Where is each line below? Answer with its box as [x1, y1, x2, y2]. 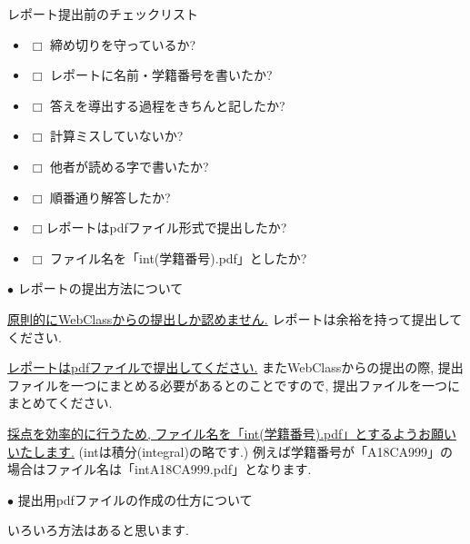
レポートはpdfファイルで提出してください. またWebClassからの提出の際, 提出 [7, 358, 464, 377]
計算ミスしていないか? [50, 126, 184, 145]
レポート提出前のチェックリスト [7, 5, 198, 23]
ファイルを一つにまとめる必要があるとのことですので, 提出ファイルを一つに [7, 375, 460, 394]
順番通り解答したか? [50, 187, 171, 206]
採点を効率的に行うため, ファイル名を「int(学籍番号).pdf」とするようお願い [7, 423, 456, 442]
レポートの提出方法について [17, 279, 184, 298]
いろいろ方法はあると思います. [7, 520, 189, 539]
